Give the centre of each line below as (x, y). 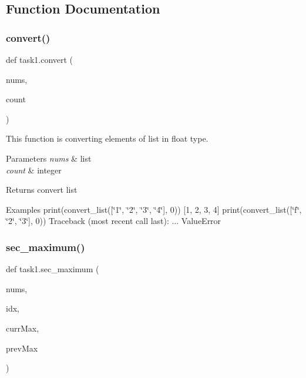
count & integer (34, 170)
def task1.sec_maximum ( (53, 269)
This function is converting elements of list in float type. (107, 138)
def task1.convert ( (40, 59)
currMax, (23, 328)
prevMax (22, 348)
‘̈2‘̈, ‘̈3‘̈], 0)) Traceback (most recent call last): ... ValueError (114, 221)
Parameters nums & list (49, 158)
